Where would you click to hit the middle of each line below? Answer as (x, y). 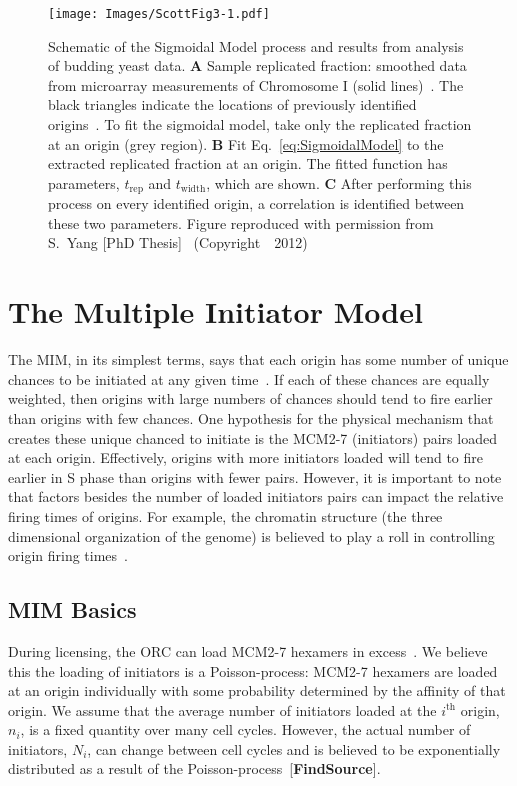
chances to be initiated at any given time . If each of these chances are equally (249, 378)
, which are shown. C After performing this (339, 182)
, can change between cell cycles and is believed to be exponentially (294, 748)
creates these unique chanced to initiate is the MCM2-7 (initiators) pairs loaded (252, 437)
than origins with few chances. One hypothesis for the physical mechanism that (251, 417)
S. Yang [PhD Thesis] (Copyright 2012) (178, 242)
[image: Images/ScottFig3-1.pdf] (159, 14)
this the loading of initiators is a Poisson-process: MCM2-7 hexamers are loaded (253, 670)
